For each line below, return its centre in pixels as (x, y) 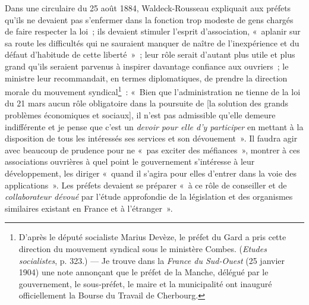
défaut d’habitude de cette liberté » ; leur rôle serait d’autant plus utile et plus (150, 54)
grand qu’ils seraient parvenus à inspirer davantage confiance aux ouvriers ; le (147, 66)
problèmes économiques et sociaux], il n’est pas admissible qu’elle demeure (140, 115)
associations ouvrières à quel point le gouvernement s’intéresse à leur (130, 161)
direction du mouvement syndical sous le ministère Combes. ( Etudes (143, 248)
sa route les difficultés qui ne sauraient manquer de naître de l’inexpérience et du (152, 43)
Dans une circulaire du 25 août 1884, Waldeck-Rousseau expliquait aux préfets (148, 8)
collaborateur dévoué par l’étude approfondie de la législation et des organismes (149, 196)
